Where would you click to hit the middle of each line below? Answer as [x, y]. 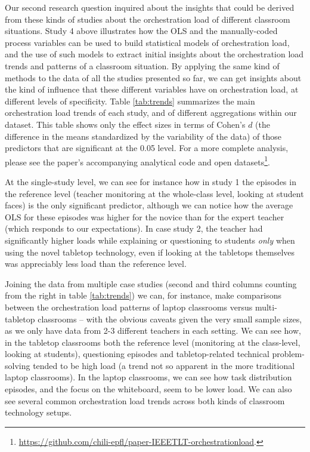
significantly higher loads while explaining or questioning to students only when [150, 240]
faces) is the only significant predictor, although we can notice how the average [149, 205]
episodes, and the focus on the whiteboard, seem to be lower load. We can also [148, 389]
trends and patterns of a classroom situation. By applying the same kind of [142, 65]
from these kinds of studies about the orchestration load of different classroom [148, 19]
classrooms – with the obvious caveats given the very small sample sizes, [170, 319]
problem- [288, 354]
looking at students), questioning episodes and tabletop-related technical [137, 354]
